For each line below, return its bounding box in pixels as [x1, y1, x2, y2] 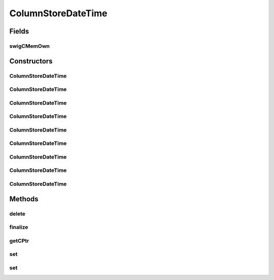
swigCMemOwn [9, 42, 50, 49]
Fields [9, 27, 29, 36]
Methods [9, 195, 39, 203]
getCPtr [9, 237, 29, 244]
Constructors [9, 56, 53, 66]
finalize [9, 224, 28, 231]
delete [9, 210, 25, 217]
